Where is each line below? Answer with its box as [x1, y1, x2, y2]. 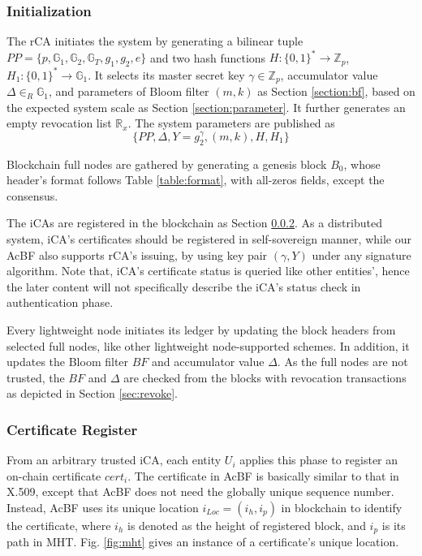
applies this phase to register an [239, 451, 398, 468]
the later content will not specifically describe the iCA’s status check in [6, 278, 361, 295]
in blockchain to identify [281, 498, 403, 515]
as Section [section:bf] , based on [257, 83, 416, 100]
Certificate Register [6, 419, 138, 439]
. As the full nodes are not [277, 353, 408, 370]
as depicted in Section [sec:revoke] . [6, 385, 178, 402]
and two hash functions [149, 49, 266, 66]
